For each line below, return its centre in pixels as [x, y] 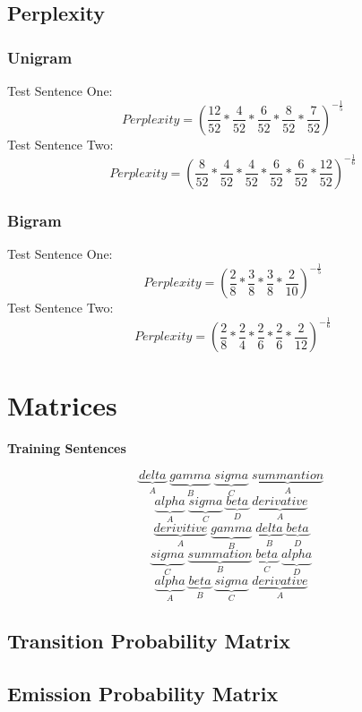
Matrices [62, 405]
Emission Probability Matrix [143, 694]
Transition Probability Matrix [149, 641]
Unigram [40, 57]
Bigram [34, 220]
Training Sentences [67, 448]
